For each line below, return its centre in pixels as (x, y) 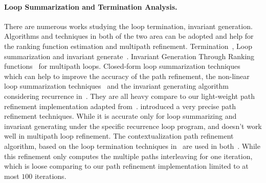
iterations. (50, 176)
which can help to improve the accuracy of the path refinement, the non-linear (127, 76)
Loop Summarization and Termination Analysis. (91, 6)
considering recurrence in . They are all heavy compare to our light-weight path (129, 96)
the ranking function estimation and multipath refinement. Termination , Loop (128, 46)
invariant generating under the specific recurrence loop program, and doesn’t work (133, 126)
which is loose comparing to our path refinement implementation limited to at (126, 166)
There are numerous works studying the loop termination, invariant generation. (128, 26)
